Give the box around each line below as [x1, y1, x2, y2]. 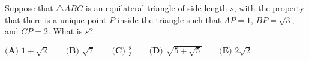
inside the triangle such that [117, 13, 221, 25]
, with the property [233, 2, 304, 14]
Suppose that [5, 2, 53, 14]
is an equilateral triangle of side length [85, 2, 227, 14]
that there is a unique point [5, 13, 107, 25]
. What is [47, 25, 83, 37]
